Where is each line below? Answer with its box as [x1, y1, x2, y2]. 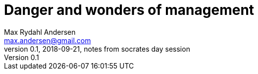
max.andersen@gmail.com [4, 36, 91, 45]
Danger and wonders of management [4, 1, 255, 18]
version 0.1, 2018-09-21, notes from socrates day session [4, 44, 190, 53]
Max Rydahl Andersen [4, 27, 76, 36]
